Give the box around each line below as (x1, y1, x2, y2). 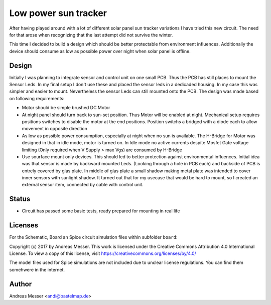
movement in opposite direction (22, 126, 88, 132)
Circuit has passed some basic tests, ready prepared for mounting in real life (22, 208, 180, 214)
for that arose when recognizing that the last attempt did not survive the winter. (9, 32, 173, 38)
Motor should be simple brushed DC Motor (22, 105, 110, 111)
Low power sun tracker (9, 8, 107, 19)
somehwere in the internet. (9, 266, 65, 272)
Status (9, 195, 31, 203)
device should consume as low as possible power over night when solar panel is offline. (9, 48, 191, 54)
